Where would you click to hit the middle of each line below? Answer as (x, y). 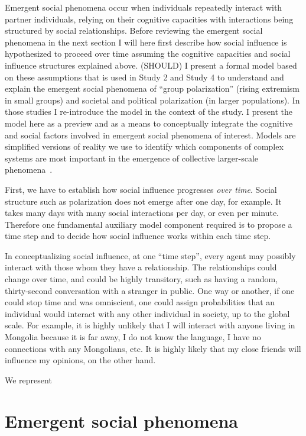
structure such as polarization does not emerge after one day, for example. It (143, 201)
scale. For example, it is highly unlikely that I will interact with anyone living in (150, 325)
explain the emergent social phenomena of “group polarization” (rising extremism (152, 88)
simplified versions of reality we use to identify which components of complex (144, 146)
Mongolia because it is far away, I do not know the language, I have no (133, 337)
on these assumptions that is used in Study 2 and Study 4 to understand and (144, 77)
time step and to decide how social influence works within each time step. (138, 236)
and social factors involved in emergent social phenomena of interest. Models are (150, 135)
